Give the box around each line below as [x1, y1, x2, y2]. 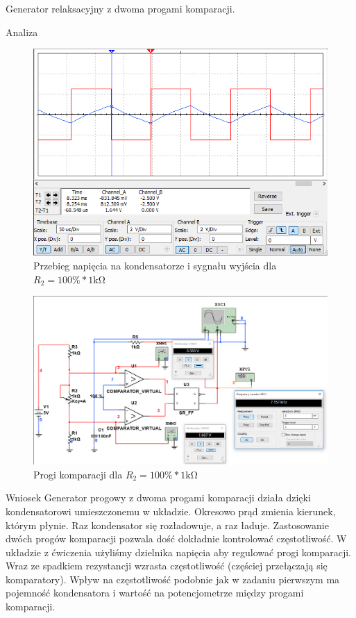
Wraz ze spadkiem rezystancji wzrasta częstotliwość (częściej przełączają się [6, 558, 328, 573]
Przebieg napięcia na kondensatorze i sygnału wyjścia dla [33, 258, 277, 272]
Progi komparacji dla [33, 467, 123, 481]
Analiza [6, 24, 38, 39]
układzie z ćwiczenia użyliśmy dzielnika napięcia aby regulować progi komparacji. [6, 544, 351, 559]
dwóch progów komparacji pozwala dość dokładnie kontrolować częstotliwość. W [6, 531, 347, 546]
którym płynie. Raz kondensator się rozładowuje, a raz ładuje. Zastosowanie [6, 517, 329, 532]
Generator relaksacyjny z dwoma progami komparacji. [6, 1, 235, 15]
